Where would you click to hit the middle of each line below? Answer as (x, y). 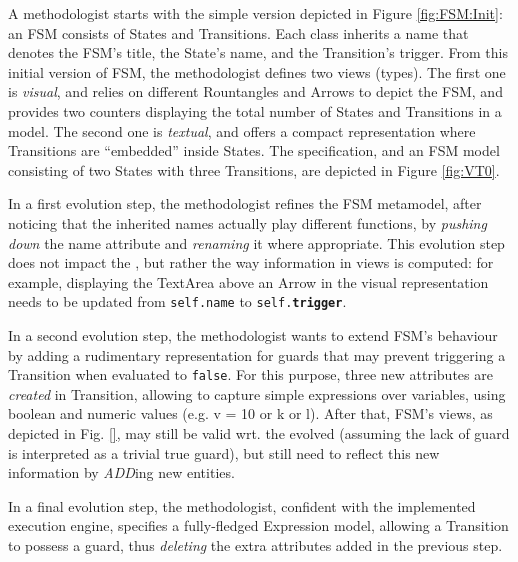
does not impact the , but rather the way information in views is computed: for (251, 262)
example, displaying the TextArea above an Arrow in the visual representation (248, 281)
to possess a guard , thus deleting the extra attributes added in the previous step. (255, 544)
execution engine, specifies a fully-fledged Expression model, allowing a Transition (258, 525)
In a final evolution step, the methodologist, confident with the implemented (242, 505)
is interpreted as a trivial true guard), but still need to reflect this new (224, 452)
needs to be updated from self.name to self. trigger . (177, 301)
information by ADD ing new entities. (121, 472)
